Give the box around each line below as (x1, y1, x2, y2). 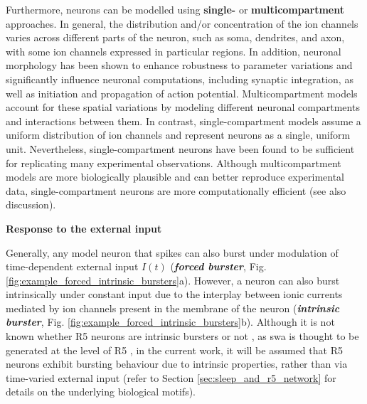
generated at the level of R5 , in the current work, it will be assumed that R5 (6, 342, 343, 357)
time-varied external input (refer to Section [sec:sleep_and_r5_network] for (6, 370, 336, 385)
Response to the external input (6, 220, 162, 235)
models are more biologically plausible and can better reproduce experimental (6, 169, 345, 184)
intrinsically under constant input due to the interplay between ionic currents (6, 287, 343, 302)
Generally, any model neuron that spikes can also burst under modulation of (6, 245, 339, 260)
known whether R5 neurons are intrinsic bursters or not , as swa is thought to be (6, 329, 359, 344)
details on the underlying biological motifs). (6, 384, 196, 399)
